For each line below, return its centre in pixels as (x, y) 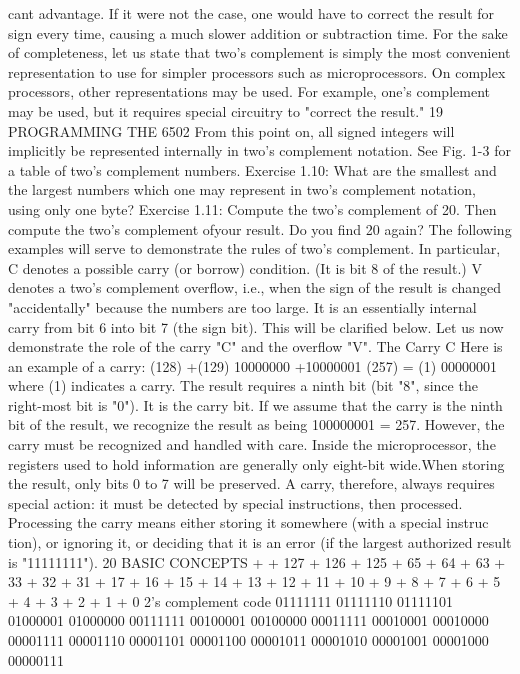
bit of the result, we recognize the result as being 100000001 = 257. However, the (256, 424)
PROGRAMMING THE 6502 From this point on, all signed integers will (231, 130)
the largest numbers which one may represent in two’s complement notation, (242, 189)
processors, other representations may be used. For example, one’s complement (249, 91)
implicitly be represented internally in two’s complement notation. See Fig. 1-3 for (259, 150)
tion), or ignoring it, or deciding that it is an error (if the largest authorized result (260, 542)
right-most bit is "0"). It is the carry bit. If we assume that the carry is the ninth (255, 404)
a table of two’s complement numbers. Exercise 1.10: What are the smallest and (252, 169)
